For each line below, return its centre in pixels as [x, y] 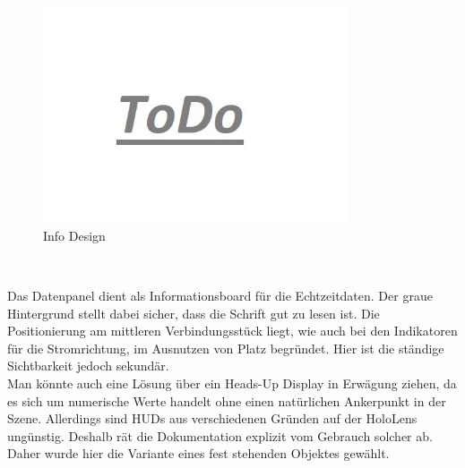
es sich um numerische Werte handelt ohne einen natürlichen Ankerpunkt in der [227, 400]
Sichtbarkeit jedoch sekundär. [88, 366]
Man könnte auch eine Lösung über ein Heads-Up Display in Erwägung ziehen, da [232, 383]
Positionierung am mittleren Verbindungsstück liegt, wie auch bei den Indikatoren [232, 331]
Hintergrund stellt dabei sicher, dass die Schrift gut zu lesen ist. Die [194, 313]
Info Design [74, 235]
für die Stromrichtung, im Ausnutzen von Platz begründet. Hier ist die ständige [226, 348]
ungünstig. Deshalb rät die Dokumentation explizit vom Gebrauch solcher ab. [220, 435]
